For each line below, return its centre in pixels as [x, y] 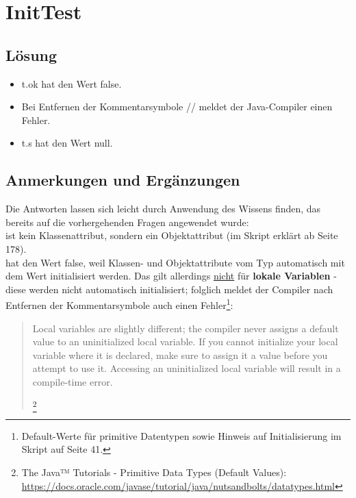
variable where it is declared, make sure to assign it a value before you [180, 354]
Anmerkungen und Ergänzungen [123, 180]
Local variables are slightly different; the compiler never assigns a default [186, 328]
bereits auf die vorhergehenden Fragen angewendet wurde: [127, 222]
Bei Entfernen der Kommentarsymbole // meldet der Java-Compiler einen [177, 107]
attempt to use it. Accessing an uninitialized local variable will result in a [187, 368]
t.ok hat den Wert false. [72, 83]
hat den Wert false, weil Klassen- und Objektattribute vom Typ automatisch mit [175, 262]
